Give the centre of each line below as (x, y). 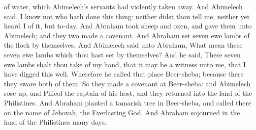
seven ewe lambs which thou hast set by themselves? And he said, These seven (122, 54)
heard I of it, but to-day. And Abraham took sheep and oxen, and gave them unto (128, 26)
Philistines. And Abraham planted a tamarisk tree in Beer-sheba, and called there (128, 102)
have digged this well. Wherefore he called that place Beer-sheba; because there (124, 74)
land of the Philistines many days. (55, 122)
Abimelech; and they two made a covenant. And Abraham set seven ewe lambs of (127, 35)
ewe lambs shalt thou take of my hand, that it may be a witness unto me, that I (125, 64)
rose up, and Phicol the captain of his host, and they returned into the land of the (128, 93)
